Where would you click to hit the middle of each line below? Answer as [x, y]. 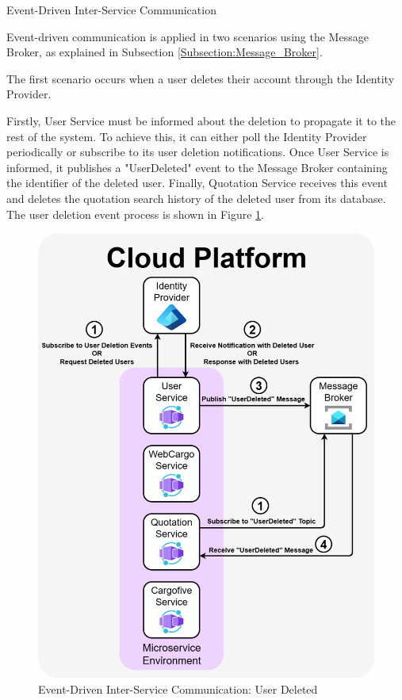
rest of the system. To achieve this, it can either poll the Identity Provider [187, 136]
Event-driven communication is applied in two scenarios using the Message [188, 36]
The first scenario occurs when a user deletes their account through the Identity [201, 78]
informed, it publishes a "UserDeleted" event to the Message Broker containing [197, 167]
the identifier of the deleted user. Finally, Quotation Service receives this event [197, 183]
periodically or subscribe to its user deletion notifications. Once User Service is [198, 152]
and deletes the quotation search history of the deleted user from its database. [196, 198]
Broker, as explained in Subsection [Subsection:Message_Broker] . [165, 52]
